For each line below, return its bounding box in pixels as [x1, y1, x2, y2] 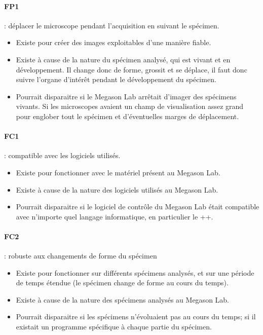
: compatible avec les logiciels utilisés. [4, 150, 121, 161]
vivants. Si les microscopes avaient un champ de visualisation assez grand [16, 101, 244, 111]
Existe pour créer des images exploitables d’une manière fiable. [16, 37, 211, 48]
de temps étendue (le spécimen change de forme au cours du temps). [16, 277, 229, 288]
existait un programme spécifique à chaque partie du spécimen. [16, 321, 212, 332]
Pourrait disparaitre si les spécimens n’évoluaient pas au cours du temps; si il [16, 311, 256, 322]
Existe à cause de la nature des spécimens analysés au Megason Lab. [16, 294, 230, 305]
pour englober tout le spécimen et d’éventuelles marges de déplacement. [16, 110, 239, 121]
